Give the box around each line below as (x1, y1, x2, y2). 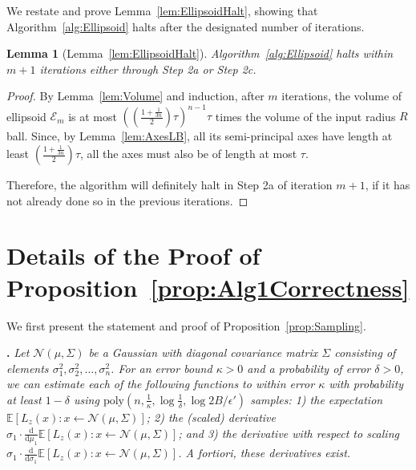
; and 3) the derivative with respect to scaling (178, 424, 399, 441)
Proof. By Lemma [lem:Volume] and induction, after (6, 87, 265, 104)
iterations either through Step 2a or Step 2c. (39, 60, 256, 77)
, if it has (365, 176, 410, 193)
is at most (68, 107, 117, 124)
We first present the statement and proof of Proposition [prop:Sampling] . (6, 317, 366, 334)
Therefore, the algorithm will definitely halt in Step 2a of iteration (6, 176, 333, 193)
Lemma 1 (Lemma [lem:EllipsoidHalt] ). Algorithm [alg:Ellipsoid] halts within (6, 45, 394, 62)
